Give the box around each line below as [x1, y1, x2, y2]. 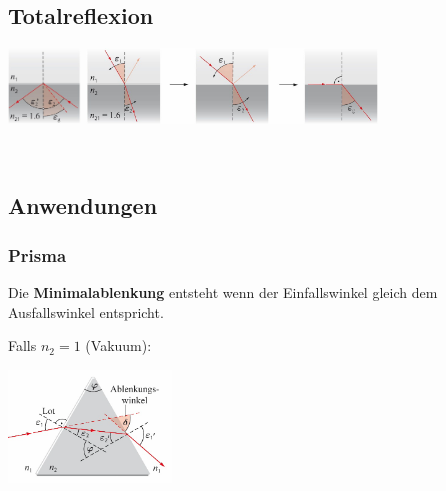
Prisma [8, 242, 67, 267]
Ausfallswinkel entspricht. [8, 301, 164, 322]
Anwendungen [8, 190, 158, 221]
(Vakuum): [85, 335, 152, 356]
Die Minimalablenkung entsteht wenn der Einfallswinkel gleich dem [8, 281, 438, 302]
